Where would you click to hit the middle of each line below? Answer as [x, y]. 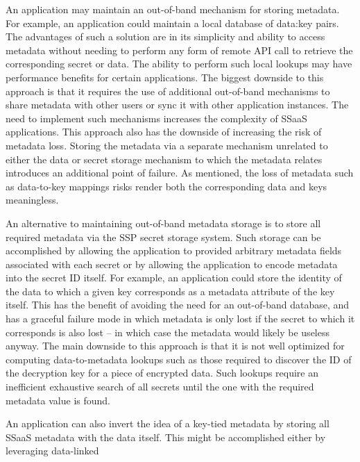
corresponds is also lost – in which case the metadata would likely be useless [168, 332]
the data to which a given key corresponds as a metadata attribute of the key [170, 291]
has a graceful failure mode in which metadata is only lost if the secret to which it [180, 319]
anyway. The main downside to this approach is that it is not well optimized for [175, 346]
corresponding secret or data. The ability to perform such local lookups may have [179, 64]
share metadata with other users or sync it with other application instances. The [177, 105]
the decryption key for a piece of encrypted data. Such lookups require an [162, 373]
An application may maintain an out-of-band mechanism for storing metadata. [173, 9]
